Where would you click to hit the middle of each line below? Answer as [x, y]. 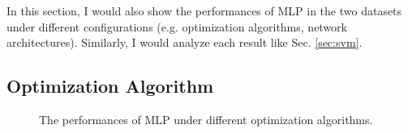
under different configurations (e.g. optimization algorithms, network [177, 26]
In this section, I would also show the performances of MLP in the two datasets [204, 10]
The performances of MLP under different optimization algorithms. [206, 119]
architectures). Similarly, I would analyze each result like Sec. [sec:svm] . [185, 42]
